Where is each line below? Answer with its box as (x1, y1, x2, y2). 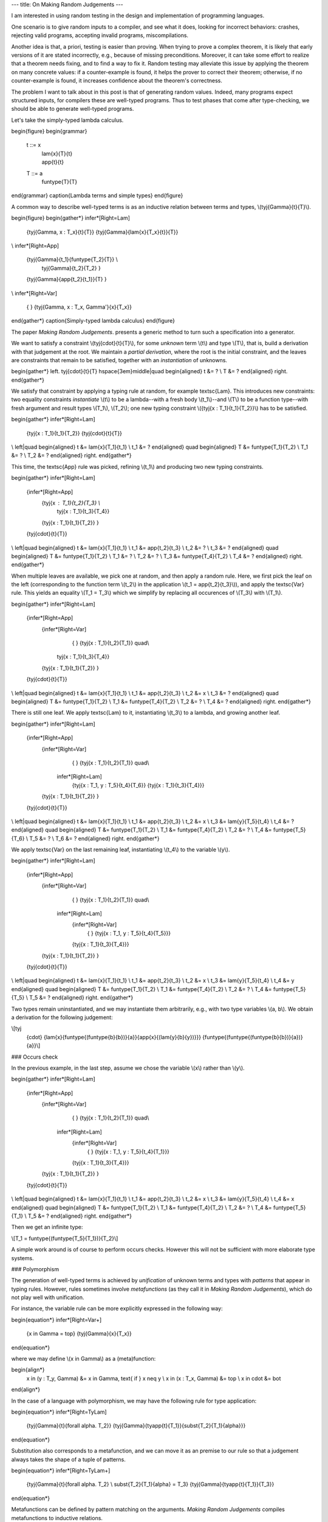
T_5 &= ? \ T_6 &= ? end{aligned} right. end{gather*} (29, 835, 160, 842)
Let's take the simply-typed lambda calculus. (11, 116, 124, 124)
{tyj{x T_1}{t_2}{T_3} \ (41, 499, 100, 507)
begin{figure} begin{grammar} (11, 128, 87, 135)
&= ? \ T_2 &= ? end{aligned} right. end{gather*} (11, 452, 132, 459)
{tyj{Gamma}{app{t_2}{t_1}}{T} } (26, 276, 108, 283)
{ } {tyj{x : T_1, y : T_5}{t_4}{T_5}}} (87, 929, 171, 937)
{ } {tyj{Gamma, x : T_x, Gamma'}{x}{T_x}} (26, 303, 132, 310)
